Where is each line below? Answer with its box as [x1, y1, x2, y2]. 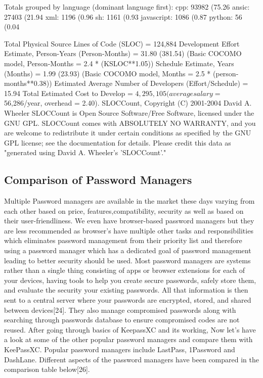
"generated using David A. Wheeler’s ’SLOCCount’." [4, 147, 166, 158]
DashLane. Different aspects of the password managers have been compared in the [4, 354, 259, 364]
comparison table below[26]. [4, 364, 90, 374]
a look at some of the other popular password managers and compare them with [4, 334, 253, 345]
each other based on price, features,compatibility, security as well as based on [4, 205, 244, 216]
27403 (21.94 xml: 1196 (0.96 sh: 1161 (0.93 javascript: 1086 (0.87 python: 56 [4, 11, 242, 22]
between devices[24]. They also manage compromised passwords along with [4, 304, 236, 315]
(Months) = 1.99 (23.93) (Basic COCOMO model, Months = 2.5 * [4, 68, 211, 78]
